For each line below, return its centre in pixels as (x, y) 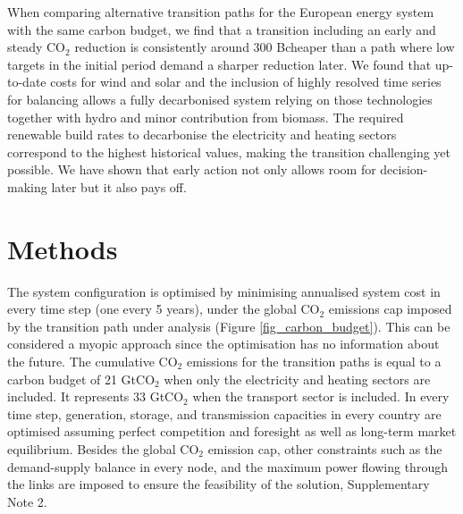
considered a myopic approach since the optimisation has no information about (223, 344)
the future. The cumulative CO (93, 362)
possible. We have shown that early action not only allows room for (192, 169)
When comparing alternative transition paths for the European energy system (221, 12)
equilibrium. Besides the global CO (103, 449)
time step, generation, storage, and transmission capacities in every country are (224, 413)
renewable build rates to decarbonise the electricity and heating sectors (202, 135)
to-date (27, 82)
